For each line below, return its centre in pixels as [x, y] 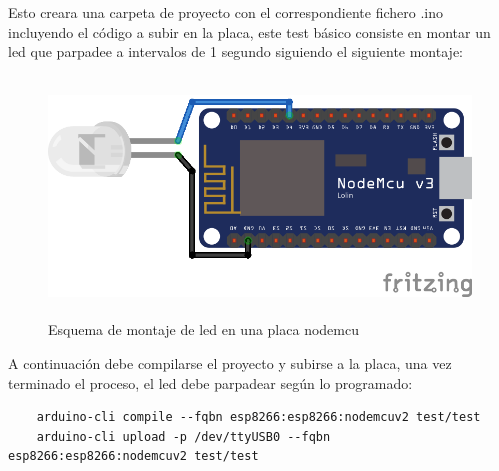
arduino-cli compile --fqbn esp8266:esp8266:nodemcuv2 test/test [258, 417]
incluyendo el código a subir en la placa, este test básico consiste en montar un [249, 31]
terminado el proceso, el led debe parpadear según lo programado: [210, 382]
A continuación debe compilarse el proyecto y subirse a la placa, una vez [230, 362]
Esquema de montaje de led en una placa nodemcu [203, 329]
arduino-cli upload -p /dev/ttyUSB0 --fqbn [183, 436]
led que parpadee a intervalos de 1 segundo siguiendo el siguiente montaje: [235, 51]
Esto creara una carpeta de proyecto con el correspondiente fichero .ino [225, 12]
